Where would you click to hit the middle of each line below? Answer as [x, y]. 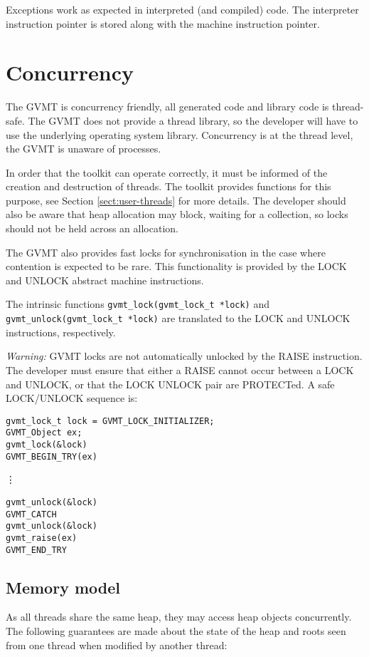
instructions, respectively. [61, 332]
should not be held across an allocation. [92, 228]
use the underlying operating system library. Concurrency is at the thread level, [180, 134]
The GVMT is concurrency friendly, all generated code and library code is [167, 107]
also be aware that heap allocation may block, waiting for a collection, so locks [177, 214]
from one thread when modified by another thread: [117, 645]
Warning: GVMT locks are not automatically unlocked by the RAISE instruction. [184, 356]
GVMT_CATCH [31, 514]
